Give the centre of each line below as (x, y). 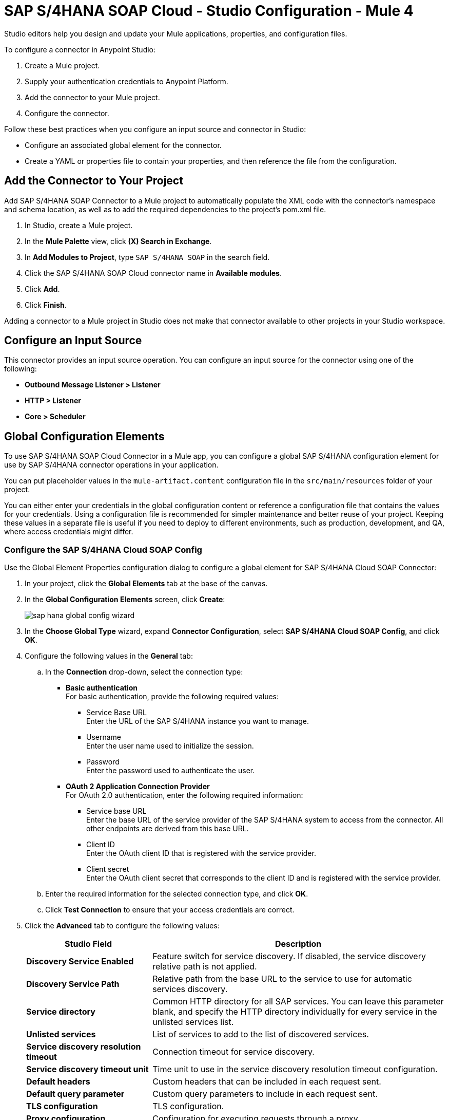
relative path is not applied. (205, 967)
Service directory (61, 1012)
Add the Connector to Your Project (94, 181)
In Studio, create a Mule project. (79, 225)
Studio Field (89, 944)
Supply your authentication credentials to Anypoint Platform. (126, 81)
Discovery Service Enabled (80, 962)
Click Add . (42, 289)
